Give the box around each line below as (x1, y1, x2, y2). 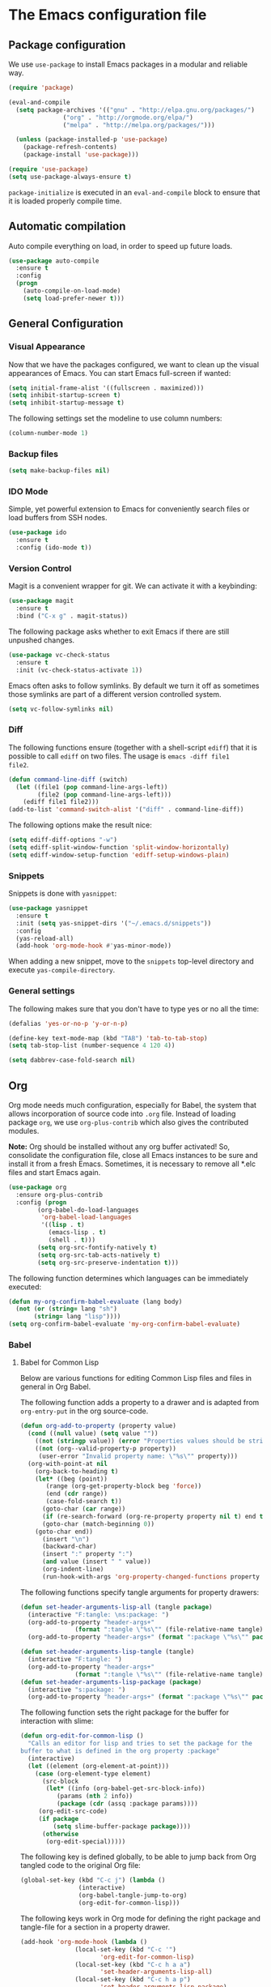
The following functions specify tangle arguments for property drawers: (19, 1587, 260, 1597)
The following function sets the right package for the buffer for (19, 1707, 229, 1717)
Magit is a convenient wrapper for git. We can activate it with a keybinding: (8, 581, 257, 591)
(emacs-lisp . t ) (48, 1229, 107, 1237)
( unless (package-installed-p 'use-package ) (15, 135, 168, 143)
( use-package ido (8, 528, 67, 536)
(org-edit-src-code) (38, 1807, 108, 1816)
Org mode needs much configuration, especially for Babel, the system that (8, 1100, 257, 1109)
